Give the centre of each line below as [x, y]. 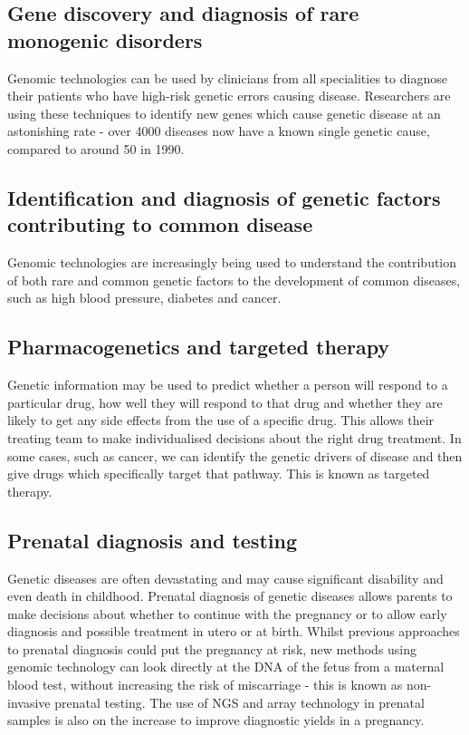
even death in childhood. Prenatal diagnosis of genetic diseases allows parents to [230, 596]
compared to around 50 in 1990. [96, 148]
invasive [29, 702]
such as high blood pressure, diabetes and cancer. [144, 298]
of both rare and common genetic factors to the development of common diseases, [234, 280]
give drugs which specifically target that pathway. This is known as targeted [219, 474]
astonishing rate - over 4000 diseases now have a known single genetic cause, [219, 131]
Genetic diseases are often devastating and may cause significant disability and [225, 578]
